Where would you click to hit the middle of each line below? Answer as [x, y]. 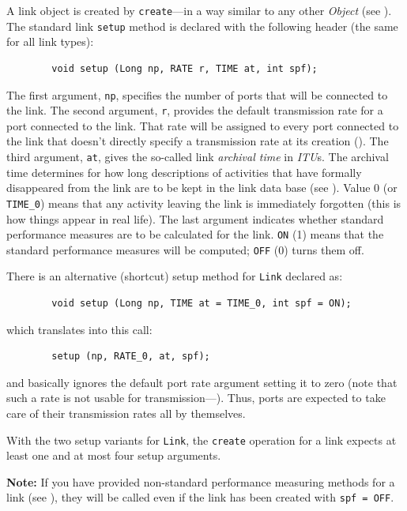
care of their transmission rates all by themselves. [126, 413]
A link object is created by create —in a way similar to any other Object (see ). [199, 10]
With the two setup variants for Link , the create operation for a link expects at [202, 440]
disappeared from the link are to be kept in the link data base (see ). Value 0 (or [202, 188]
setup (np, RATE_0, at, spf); [131, 357]
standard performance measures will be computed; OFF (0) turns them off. [185, 249]
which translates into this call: [79, 329]
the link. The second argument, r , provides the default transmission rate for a [195, 110]
